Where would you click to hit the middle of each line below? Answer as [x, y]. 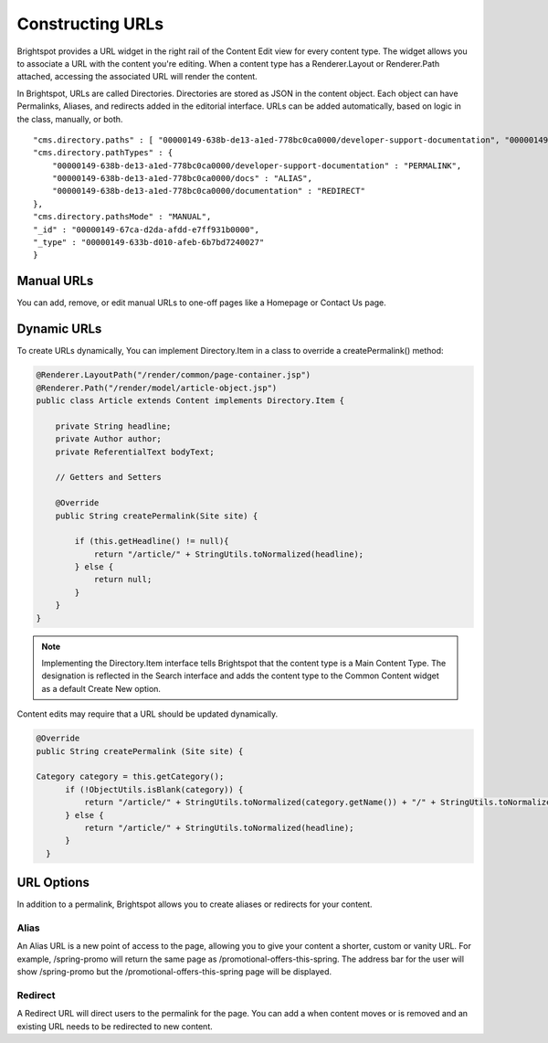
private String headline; [113, 426]
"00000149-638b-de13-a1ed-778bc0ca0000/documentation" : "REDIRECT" [208, 191]
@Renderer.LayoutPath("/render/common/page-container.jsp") [174, 375]
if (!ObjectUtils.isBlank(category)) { [154, 789]
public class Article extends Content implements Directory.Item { [190, 400]
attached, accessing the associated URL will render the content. [137, 77]
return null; [123, 580]
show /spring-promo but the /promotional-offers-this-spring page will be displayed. [174, 972]
